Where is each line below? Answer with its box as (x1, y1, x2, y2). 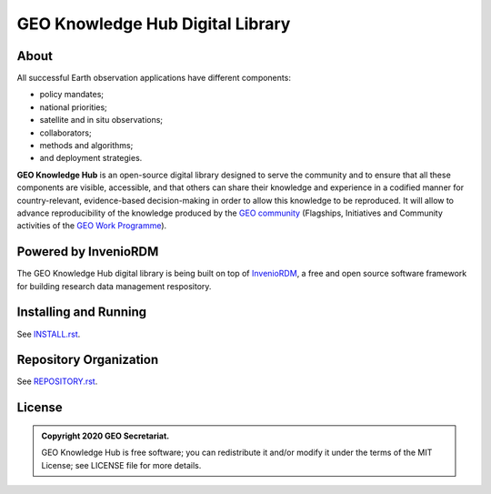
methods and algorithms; (39, 140, 134, 151)
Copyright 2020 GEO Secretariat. (41, 430, 170, 441)
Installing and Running (16, 305, 147, 320)
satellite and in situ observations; (39, 115, 164, 126)
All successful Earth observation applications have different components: (16, 73, 291, 84)
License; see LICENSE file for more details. (41, 459, 202, 470)
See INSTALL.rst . (16, 328, 81, 339)
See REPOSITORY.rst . (16, 376, 98, 387)
